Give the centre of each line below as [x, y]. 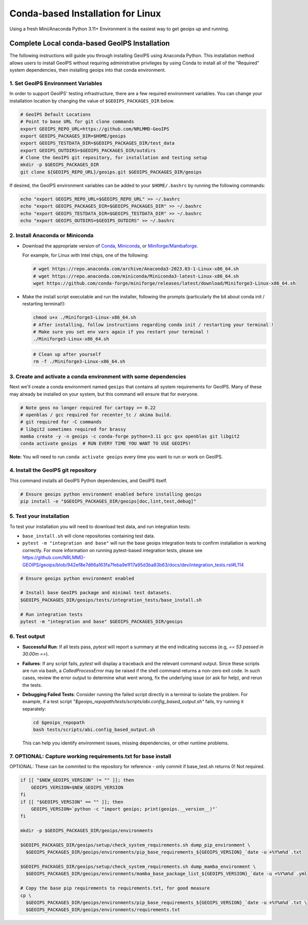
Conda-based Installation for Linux [85, 13]
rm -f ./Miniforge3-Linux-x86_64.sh [79, 362]
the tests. [32, 685]
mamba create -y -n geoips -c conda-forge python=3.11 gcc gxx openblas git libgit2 [130, 437]
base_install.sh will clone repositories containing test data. [89, 536]
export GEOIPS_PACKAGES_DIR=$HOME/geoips [73, 136]
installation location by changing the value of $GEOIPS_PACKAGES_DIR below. [92, 101]
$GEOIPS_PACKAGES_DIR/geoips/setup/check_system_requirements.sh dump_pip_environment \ [136, 845]
